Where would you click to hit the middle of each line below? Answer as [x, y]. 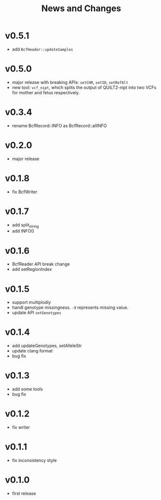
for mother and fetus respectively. [46, 92]
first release [24, 493]
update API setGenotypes [37, 313]
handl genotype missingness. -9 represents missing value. [70, 308]
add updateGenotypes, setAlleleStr [47, 346]
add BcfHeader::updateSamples [43, 49]
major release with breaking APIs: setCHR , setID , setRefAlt [70, 82]
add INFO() [23, 231]
